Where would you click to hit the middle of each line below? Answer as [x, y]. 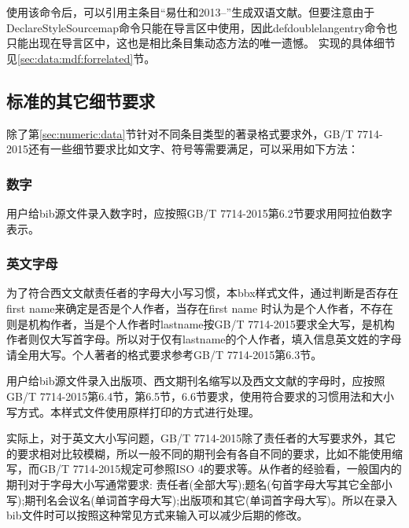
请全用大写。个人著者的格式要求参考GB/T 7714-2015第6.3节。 [164, 354]
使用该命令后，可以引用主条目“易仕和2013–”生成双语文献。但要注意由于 [191, 12]
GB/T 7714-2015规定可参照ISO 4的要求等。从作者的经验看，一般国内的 [220, 469]
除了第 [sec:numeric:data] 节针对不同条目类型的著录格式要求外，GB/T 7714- [195, 133]
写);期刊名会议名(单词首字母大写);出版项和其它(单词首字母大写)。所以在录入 [202, 499]
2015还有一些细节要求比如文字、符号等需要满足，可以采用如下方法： [182, 149]
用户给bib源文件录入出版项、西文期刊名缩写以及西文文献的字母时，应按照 [196, 381]
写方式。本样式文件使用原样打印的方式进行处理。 [133, 411]
